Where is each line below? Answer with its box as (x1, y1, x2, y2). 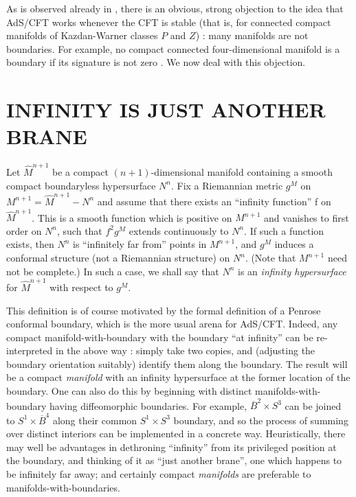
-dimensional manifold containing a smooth (151, 165, 333, 178)
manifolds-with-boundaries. (6, 480, 120, 494)
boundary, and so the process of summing (173, 413, 348, 427)
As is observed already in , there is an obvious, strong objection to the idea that (6, 1, 344, 15)
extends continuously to (129, 223, 229, 238)
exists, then (6, 237, 54, 251)
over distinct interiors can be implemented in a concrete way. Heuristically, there (6, 426, 346, 441)
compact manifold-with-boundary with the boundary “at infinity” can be (6, 330, 313, 344)
